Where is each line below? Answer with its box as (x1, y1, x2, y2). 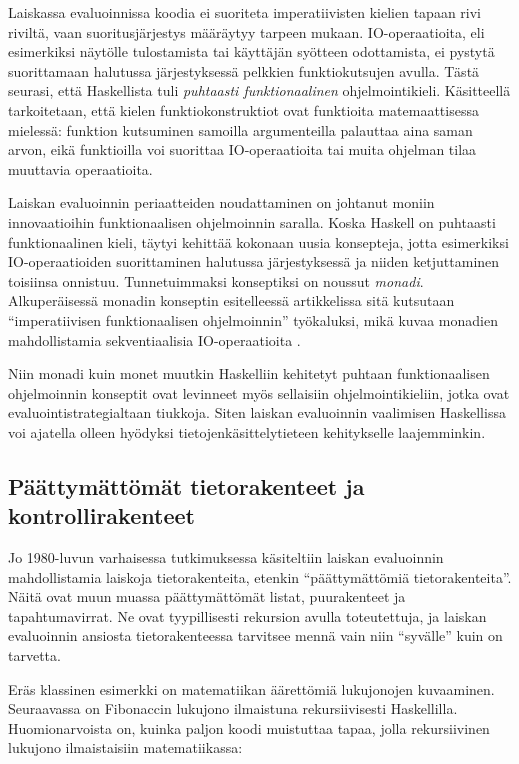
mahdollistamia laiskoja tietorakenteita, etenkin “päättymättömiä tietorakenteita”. (8, 566, 512, 587)
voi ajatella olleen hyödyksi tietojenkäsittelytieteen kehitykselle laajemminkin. (8, 421, 486, 442)
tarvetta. (8, 645, 61, 666)
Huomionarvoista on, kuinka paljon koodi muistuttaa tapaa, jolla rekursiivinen (8, 717, 490, 738)
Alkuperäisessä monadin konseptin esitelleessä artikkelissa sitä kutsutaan (8, 290, 455, 311)
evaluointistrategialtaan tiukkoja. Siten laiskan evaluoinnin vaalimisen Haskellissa (8, 402, 506, 423)
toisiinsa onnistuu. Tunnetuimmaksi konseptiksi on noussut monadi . (8, 270, 424, 291)
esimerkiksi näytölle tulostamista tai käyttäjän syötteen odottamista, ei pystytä (8, 41, 495, 62)
